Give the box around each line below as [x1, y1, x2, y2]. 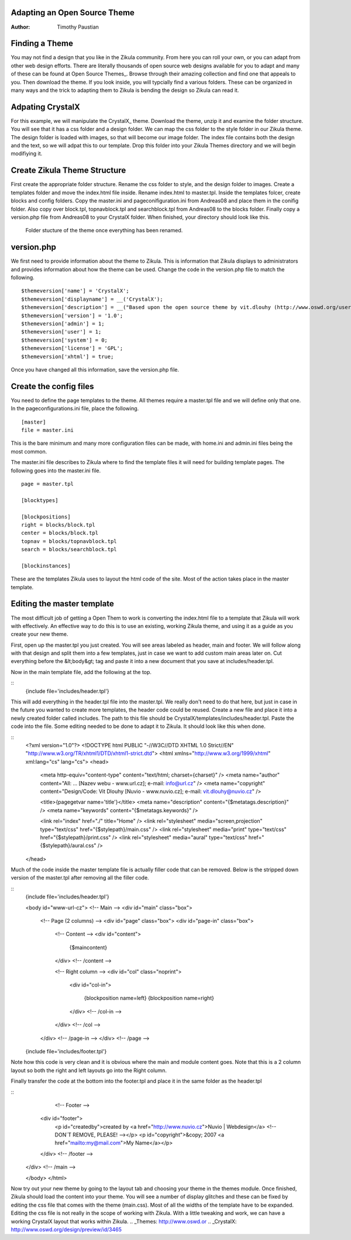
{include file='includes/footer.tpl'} [25, 1047, 107, 1054]
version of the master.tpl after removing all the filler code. [11, 874, 149, 881]
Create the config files [11, 381, 94, 391]
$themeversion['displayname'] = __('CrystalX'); [21, 296, 163, 303]
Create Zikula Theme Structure [11, 166, 126, 176]
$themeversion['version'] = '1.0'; [21, 312, 123, 319]
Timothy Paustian [57, 23, 99, 30]
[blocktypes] [21, 497, 58, 503]
